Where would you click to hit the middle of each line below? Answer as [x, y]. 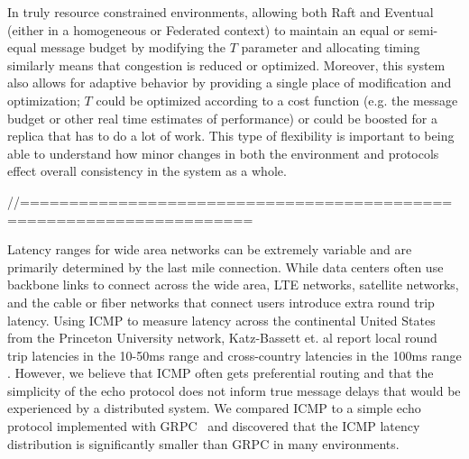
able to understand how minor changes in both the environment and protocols [223, 153]
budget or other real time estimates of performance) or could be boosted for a [222, 118]
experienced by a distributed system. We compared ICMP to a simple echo [214, 408]
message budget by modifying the [133, 47]
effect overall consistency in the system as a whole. [147, 171]
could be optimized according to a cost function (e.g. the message [277, 100]
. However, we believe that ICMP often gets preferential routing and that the [221, 373]
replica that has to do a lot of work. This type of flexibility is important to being [231, 136]
